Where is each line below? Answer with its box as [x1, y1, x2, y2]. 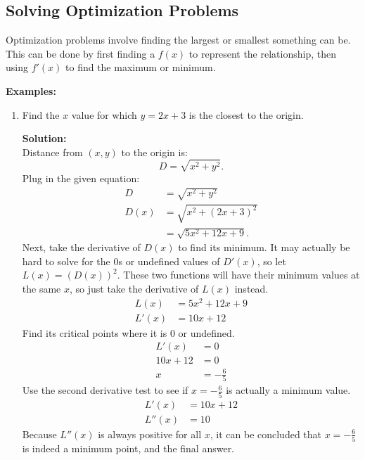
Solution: [22, 131, 67, 146]
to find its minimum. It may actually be [178, 240, 350, 255]
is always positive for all [98, 426, 202, 441]
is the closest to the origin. [188, 107, 304, 122]
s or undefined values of [118, 253, 220, 268]
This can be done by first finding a [6, 46, 155, 60]
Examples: [6, 83, 56, 98]
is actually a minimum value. [226, 383, 351, 397]
